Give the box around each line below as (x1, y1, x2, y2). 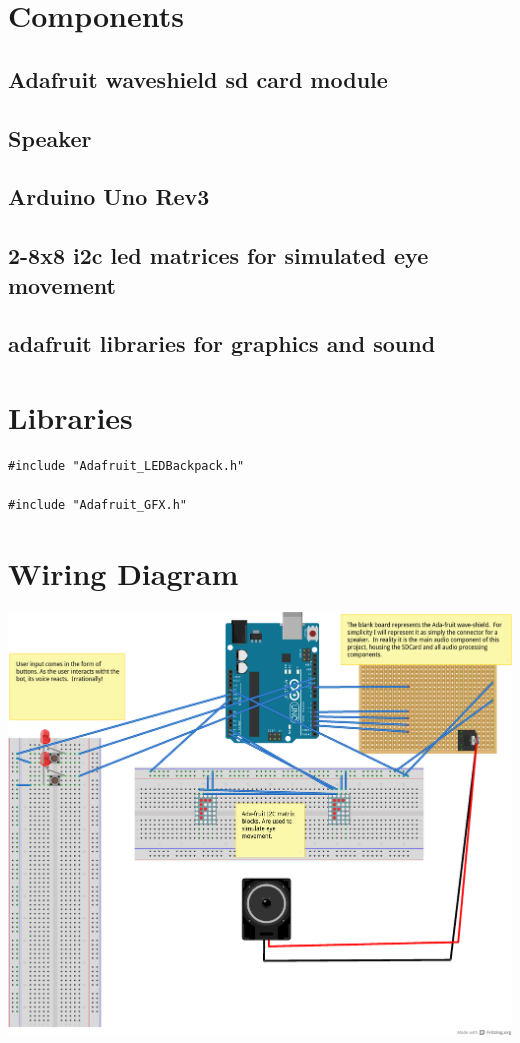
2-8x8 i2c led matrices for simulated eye (8, 240, 429, 271)
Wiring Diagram (8, 552, 239, 593)
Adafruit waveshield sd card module (8, 63, 388, 94)
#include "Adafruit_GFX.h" (8, 497, 187, 512)
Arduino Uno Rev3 (8, 181, 210, 212)
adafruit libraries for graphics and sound (8, 328, 436, 359)
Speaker (8, 122, 92, 153)
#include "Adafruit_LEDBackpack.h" (8, 458, 245, 473)
